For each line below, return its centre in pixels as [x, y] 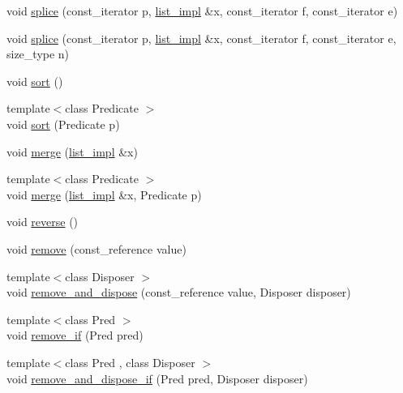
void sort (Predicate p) [63, 124]
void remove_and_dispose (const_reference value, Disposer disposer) [179, 292]
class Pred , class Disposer [130, 362]
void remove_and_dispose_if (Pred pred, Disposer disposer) [157, 378]
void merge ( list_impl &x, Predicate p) [104, 194]
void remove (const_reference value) [96, 248]
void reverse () [43, 222]
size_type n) [38, 54]
